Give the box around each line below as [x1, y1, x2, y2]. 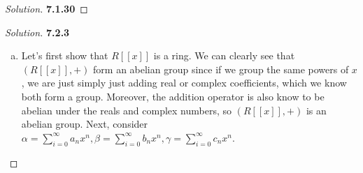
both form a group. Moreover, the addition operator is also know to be [21, 89, 325, 103]
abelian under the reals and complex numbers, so [21, 103, 232, 117]
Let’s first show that [21, 48, 108, 63]
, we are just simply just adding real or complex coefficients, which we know [21, 75, 347, 90]
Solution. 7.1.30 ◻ [5, 1, 88, 15]
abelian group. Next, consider [21, 116, 148, 131]
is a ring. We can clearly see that [153, 48, 295, 63]
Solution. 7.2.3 [5, 24, 70, 39]
